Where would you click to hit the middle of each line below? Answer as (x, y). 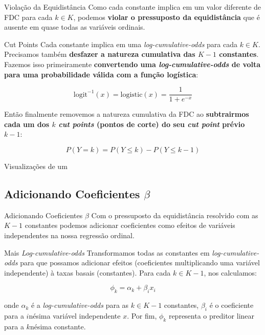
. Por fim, (142, 315)
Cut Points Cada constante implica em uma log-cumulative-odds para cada (121, 44)
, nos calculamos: (230, 272)
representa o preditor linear (212, 315)
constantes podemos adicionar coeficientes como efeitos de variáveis (130, 225)
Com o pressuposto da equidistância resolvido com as (175, 215)
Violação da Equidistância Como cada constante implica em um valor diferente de (133, 7)
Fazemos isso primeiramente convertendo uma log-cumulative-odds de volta (132, 64)
